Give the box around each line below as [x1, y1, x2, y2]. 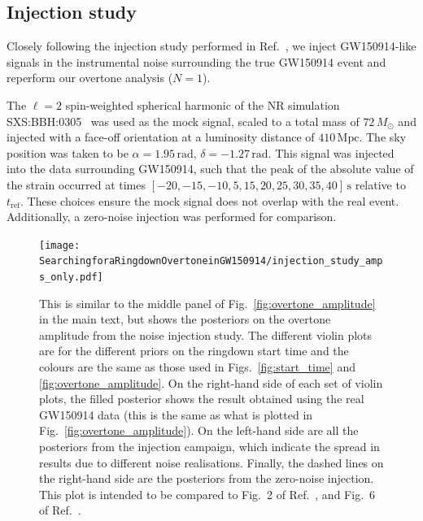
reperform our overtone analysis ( [7, 69, 173, 86]
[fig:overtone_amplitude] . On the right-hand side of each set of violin [39, 374, 383, 391]
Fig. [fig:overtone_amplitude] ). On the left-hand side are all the [39, 422, 359, 439]
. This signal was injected [268, 144, 395, 161]
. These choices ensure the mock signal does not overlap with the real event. [20, 192, 399, 209]
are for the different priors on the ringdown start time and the [39, 342, 349, 359]
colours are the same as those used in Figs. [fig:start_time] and [39, 358, 355, 376]
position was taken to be [7, 144, 129, 161]
